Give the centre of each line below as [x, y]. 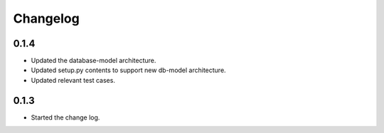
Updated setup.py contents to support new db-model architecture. [129, 70]
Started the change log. [65, 117]
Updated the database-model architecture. [94, 61]
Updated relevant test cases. [73, 80]
